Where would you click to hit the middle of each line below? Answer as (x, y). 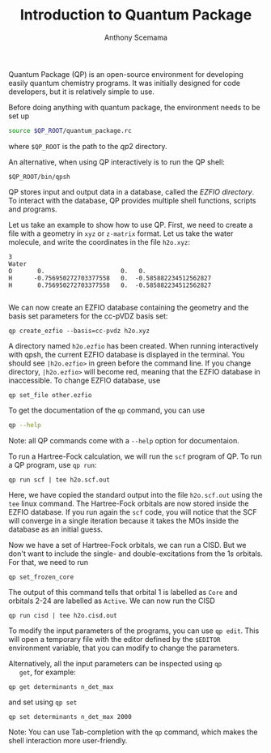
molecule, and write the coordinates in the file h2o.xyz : (100, 242)
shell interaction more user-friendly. (68, 740)
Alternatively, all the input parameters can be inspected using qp (115, 663)
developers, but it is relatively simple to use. (82, 92)
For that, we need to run (49, 562)
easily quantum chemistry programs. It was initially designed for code (125, 83)
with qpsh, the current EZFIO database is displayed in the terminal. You (127, 354)
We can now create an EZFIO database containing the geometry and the (129, 307)
